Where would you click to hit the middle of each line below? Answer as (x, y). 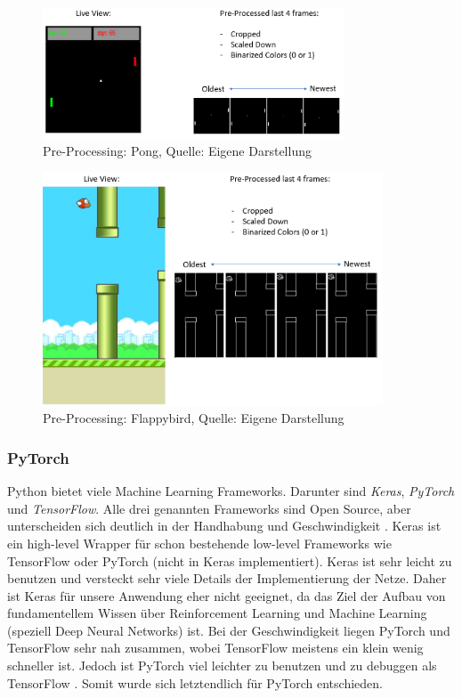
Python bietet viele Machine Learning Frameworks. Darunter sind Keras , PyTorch (231, 491)
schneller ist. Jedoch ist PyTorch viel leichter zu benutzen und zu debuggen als (222, 666)
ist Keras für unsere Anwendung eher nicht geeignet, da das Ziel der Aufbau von (227, 595)
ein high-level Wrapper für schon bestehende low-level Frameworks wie (199, 543)
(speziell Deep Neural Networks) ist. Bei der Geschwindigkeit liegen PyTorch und (229, 630)
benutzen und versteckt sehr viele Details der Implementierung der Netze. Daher (227, 578)
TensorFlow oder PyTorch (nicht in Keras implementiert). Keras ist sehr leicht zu (230, 560)
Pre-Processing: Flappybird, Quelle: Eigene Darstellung (194, 418)
